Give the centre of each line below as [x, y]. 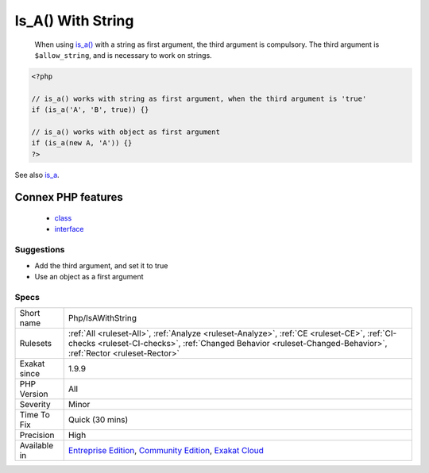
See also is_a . [37, 175]
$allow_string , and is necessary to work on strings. [123, 55]
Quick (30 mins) [98, 420]
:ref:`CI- [382, 333]
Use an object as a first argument [89, 276]
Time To [35, 415]
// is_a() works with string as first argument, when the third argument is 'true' [199, 98]
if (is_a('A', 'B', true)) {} [90, 110]
